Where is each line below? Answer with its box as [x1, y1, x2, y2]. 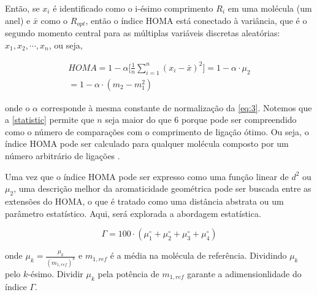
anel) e [5, 14, 31, 26]
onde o [5, 101, 30, 114]
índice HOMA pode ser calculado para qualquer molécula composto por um [5, 137, 289, 150]
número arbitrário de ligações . [5, 149, 120, 162]
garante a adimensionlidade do [187, 267, 302, 280]
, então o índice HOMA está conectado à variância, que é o [85, 14, 307, 26]
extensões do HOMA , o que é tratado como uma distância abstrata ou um [5, 194, 284, 207]
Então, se [5, 2, 40, 14]
